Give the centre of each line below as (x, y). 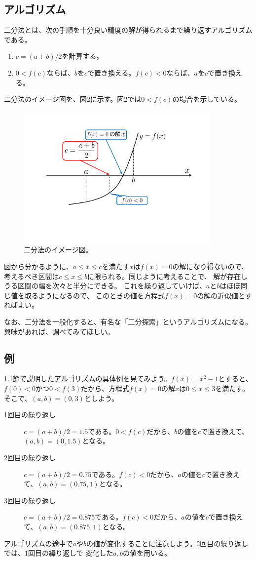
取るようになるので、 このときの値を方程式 (95, 295)
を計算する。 (83, 56)
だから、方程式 (105, 388)
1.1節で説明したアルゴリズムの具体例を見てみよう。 (88, 379)
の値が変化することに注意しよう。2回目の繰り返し (167, 543)
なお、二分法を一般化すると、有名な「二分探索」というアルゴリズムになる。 (128, 322)
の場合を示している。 (207, 99)
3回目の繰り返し (30, 500)
